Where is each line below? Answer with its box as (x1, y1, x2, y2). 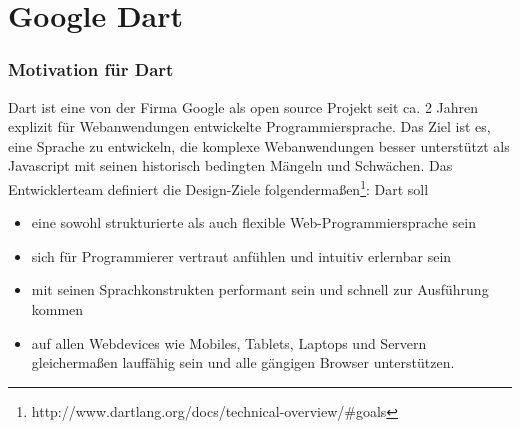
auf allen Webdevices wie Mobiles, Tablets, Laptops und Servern (31, 332, 427, 353)
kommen (31, 299, 84, 319)
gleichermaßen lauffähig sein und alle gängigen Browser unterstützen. (31, 352, 455, 373)
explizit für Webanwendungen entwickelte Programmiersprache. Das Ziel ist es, (8, 116, 491, 137)
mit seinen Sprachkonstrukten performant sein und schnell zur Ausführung (31, 279, 489, 300)
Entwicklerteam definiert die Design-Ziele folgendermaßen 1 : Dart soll (8, 175, 429, 199)
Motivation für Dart (8, 57, 174, 82)
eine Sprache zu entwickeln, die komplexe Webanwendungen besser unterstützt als (8, 135, 510, 156)
